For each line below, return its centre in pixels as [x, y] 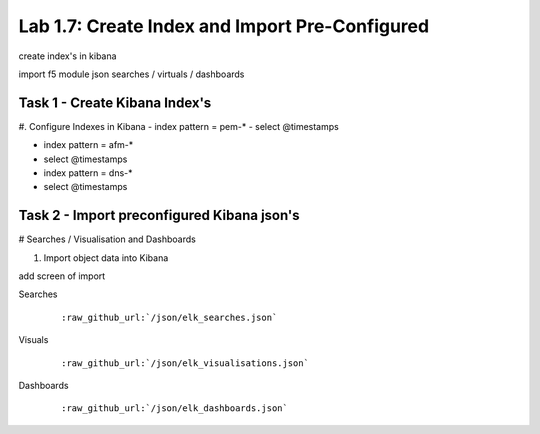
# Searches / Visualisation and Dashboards [107, 239]
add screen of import [62, 276]
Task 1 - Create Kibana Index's [115, 102]
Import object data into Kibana [106, 257]
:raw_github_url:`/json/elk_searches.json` [169, 317]
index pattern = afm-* [88, 145]
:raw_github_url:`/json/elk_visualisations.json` [185, 363]
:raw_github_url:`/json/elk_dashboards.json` [175, 408]
